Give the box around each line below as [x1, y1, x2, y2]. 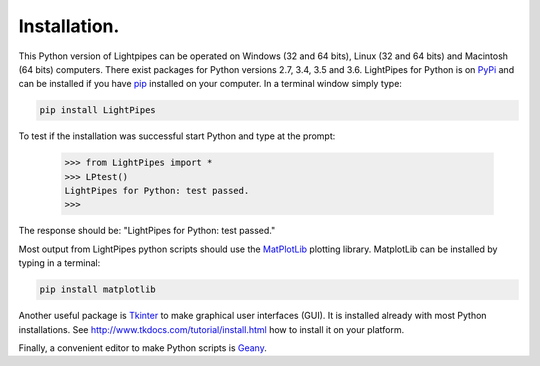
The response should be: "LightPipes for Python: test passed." [18, 225, 276, 237]
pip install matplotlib [39, 284, 157, 295]
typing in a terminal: [18, 257, 101, 269]
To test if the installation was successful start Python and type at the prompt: [18, 130, 336, 142]
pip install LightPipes [39, 105, 157, 116]
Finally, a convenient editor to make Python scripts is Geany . [18, 341, 267, 354]
